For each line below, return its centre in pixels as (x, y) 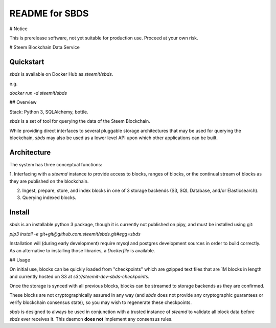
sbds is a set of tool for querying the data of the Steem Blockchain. (80, 121)
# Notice (18, 29)
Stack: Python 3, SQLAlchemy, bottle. (49, 112)
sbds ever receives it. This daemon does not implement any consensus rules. (91, 319)
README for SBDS (49, 13)
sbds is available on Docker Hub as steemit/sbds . (61, 74)
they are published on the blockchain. (49, 181)
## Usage (20, 260)
